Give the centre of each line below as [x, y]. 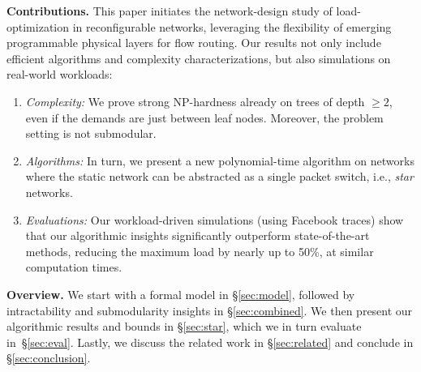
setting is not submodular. [91, 133]
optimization [38, 26]
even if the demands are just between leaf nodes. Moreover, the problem [204, 117]
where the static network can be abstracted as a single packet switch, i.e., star [219, 176]
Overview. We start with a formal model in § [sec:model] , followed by [181, 294]
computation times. [74, 267]
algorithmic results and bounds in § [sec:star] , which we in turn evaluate [184, 326]
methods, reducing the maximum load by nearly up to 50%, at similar [200, 251]
